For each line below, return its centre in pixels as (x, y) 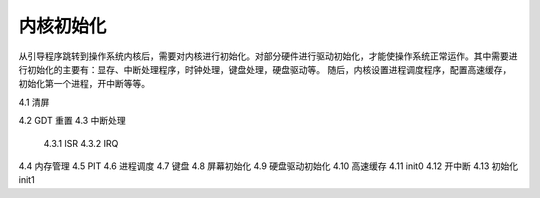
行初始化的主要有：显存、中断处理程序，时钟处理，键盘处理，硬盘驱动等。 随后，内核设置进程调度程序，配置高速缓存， (265, 69)
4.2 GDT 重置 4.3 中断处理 (72, 121)
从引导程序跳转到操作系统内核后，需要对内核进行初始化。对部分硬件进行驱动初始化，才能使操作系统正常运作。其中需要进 (268, 56)
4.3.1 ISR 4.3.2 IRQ (81, 143)
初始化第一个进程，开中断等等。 (84, 84)
